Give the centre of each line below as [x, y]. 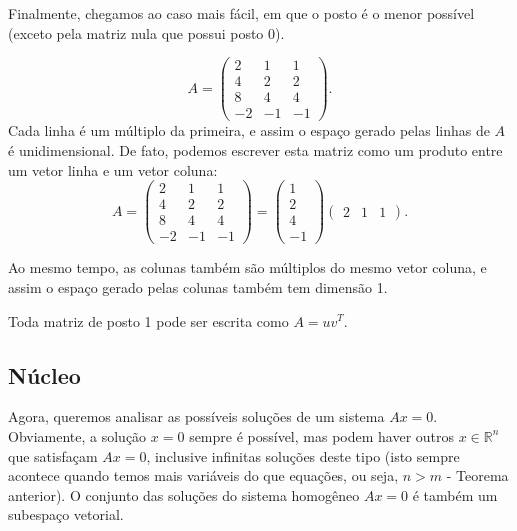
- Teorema [477, 475]
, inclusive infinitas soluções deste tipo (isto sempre [303, 455]
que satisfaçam [53, 455]
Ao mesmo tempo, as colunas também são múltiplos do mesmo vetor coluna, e [247, 267]
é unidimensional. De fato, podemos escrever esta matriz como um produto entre [255, 149]
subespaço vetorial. [66, 514]
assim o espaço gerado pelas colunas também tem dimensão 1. [198, 286]
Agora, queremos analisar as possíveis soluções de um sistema [196, 416]
